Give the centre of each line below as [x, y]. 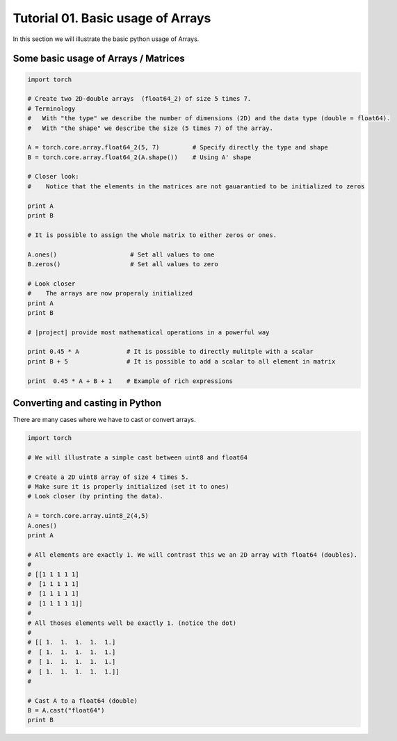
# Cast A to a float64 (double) [83, 701]
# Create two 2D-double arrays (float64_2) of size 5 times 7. [139, 99]
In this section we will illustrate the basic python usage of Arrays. [106, 39]
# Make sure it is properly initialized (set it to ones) [128, 487]
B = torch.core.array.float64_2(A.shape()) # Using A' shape [139, 157]
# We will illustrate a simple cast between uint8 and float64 [138, 457]
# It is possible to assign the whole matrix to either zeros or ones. [152, 235]
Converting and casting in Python [87, 403]
